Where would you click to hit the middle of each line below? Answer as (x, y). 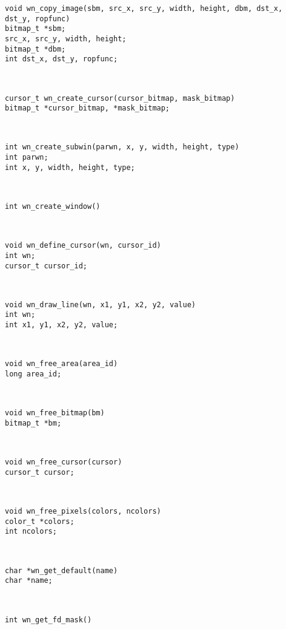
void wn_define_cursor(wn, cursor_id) (83, 246)
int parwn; (27, 158)
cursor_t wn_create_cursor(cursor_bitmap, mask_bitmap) (120, 98)
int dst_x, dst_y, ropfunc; (62, 59)
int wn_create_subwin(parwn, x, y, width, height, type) (122, 147)
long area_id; (33, 374)
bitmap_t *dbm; (35, 49)
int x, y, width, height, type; (70, 167)
